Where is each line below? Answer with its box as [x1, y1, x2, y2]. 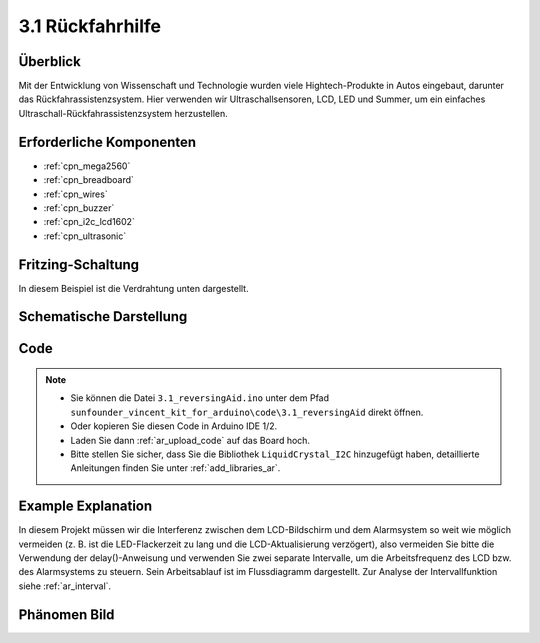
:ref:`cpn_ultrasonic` [43, 230, 127, 242]
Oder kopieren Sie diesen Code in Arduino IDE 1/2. [70, 420, 278, 432]
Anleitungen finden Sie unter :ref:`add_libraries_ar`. [70, 462, 281, 474]
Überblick [18, 53, 82, 70]
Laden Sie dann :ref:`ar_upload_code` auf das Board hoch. [70, 434, 310, 446]
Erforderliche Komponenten [18, 133, 197, 150]
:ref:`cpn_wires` [43, 188, 109, 200]
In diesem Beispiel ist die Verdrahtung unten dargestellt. [18, 282, 249, 294]
